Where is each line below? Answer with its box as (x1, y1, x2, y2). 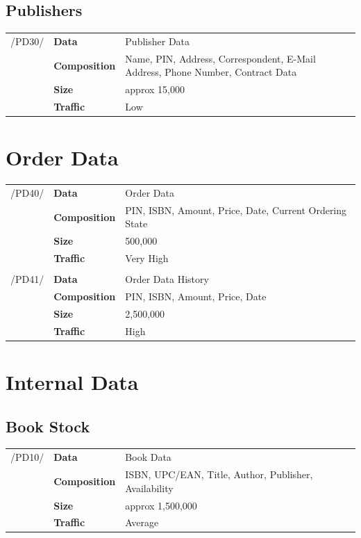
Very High (125, 251, 169, 266)
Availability (125, 480, 174, 495)
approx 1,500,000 (125, 498, 197, 512)
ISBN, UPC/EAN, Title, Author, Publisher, (125, 467, 313, 482)
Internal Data (6, 368, 139, 396)
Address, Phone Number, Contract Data (125, 65, 297, 79)
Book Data (125, 450, 171, 464)
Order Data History (125, 272, 209, 286)
